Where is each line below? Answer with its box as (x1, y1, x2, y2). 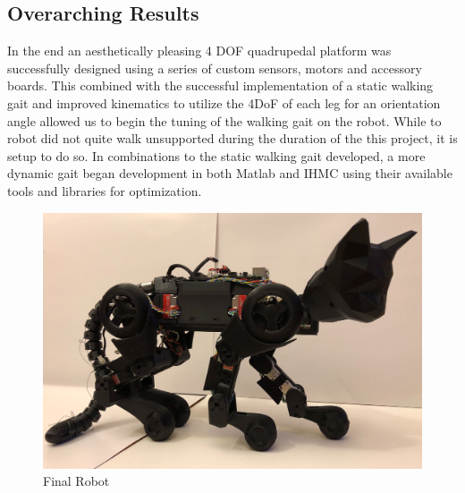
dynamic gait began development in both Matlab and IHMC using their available (7, 164, 452, 183)
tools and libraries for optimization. (7, 181, 202, 200)
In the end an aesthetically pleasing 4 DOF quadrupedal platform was (7, 41, 392, 60)
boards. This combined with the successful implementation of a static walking (7, 76, 434, 95)
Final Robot (43, 472, 110, 490)
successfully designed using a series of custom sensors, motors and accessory (7, 58, 422, 77)
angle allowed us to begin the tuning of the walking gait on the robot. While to (7, 111, 442, 130)
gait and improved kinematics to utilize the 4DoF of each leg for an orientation (7, 93, 441, 112)
